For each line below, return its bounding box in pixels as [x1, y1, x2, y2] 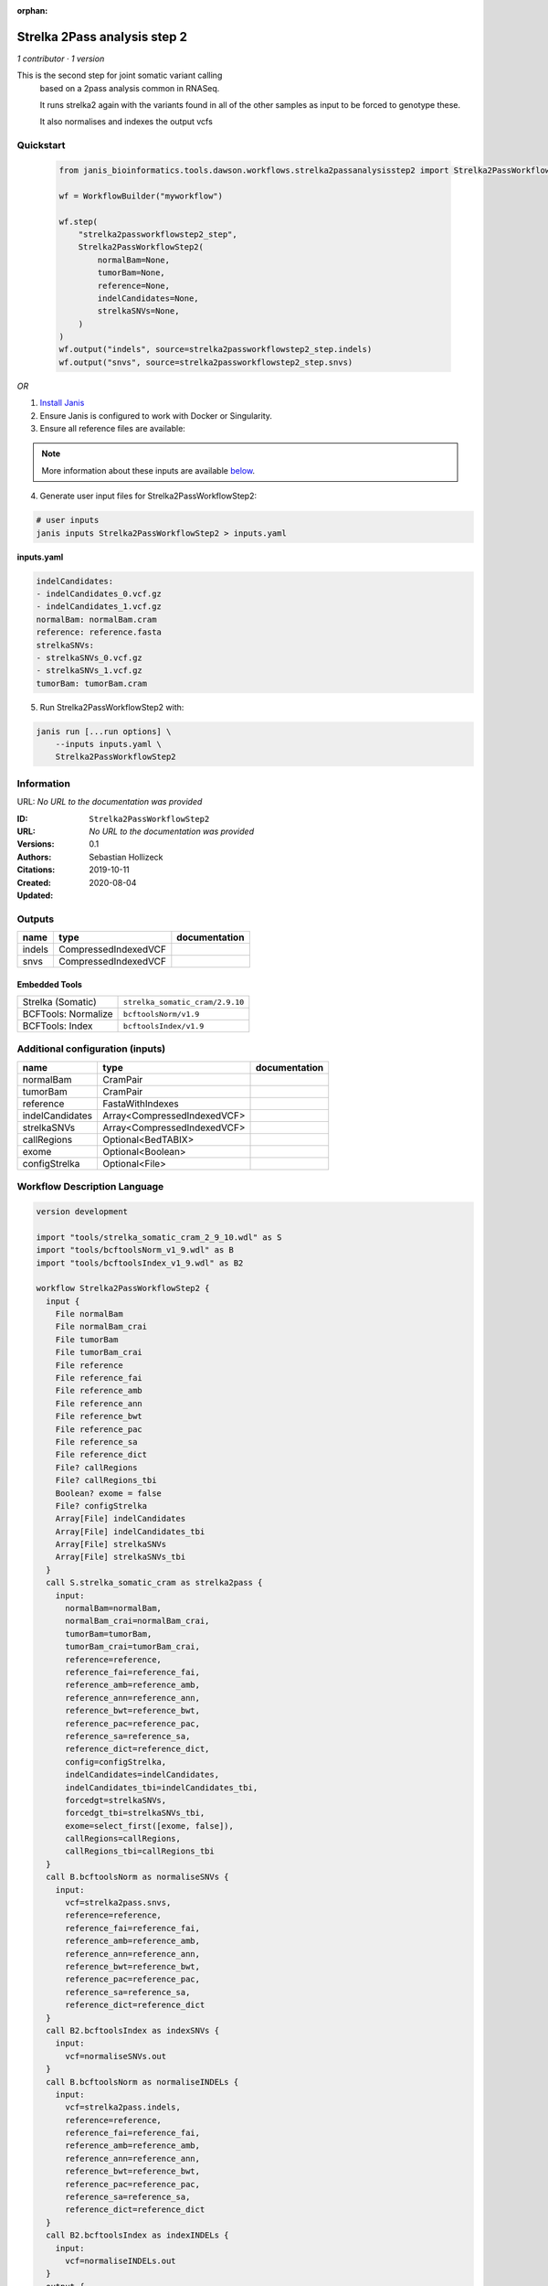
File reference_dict [55, 1449, 148, 1460]
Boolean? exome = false [55, 1488, 162, 1499]
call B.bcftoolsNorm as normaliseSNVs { [46, 1872, 229, 1883]
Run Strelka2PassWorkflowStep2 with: [39, 701, 184, 712]
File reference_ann [55, 1398, 143, 1408]
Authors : [16, 851, 52, 862]
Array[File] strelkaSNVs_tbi [55, 1552, 186, 1563]
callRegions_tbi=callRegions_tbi [65, 1846, 215, 1856]
